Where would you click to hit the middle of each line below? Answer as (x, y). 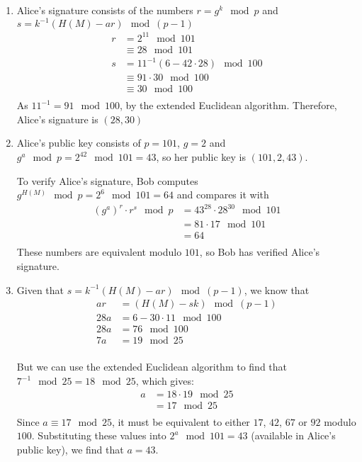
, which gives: (165, 381)
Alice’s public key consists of (79, 143)
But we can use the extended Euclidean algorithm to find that (152, 367)
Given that (40, 289)
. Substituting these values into (99, 435)
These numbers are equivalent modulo (99, 252)
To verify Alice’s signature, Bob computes (107, 180)
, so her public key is (201, 157)
